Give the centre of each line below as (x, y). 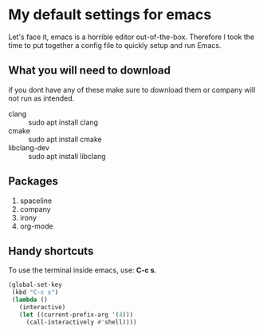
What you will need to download (90, 71)
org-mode (36, 226)
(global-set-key (35, 285)
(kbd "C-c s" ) (35, 292)
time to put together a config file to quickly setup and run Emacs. (115, 45)
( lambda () (29, 300)
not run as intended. (41, 98)
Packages (33, 181)
